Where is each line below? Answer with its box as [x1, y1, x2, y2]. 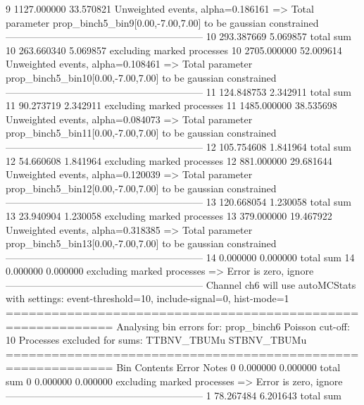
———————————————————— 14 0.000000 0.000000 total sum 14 [6, 249, 355, 264]
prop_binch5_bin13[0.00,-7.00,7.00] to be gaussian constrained [6, 236, 277, 251]
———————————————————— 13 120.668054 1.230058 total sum [6, 194, 351, 209]
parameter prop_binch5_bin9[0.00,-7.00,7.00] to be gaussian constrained [6, 15, 319, 30]
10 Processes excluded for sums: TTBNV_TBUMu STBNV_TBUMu [6, 332, 307, 347]
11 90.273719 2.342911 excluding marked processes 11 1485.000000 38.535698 [6, 98, 337, 113]
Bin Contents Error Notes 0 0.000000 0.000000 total [116, 360, 341, 375]
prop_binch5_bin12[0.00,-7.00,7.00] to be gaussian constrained [6, 180, 277, 195]
